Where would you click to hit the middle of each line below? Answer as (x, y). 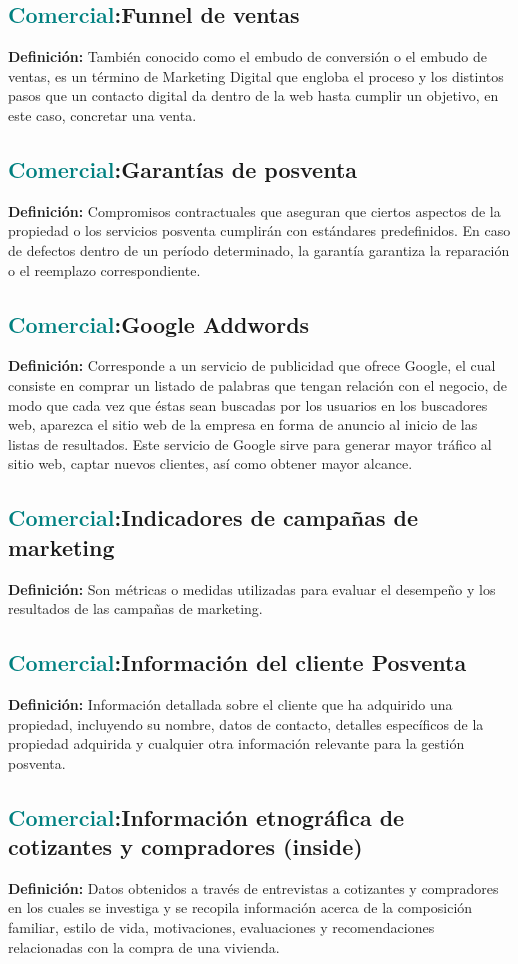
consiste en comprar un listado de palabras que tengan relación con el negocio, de (257, 384)
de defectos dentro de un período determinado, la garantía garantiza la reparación (259, 249)
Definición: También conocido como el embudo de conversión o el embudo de (247, 56)
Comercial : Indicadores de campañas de (213, 517)
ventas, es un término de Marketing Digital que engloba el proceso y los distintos (256, 75)
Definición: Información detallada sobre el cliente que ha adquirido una (230, 703)
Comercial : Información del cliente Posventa (237, 662)
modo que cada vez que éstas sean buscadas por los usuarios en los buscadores (248, 404)
